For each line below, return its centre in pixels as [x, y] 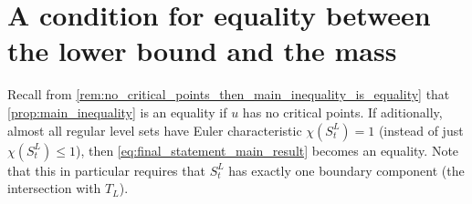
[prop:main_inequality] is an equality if [117, 112]
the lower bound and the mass [202, 51]
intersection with [54, 188]
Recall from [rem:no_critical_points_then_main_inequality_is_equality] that [229, 94]
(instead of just [421, 130]
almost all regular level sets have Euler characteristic [155, 130]
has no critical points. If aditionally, [342, 112]
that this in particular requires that [106, 170]
